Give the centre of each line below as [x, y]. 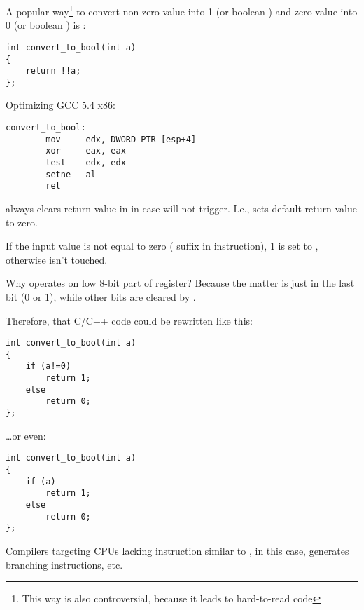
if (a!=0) [48, 366]
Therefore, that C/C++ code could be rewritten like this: [129, 320]
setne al [71, 174]
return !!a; [53, 71]
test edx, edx [86, 163]
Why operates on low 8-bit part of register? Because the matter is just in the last [180, 283]
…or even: [26, 435]
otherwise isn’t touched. [57, 259]
